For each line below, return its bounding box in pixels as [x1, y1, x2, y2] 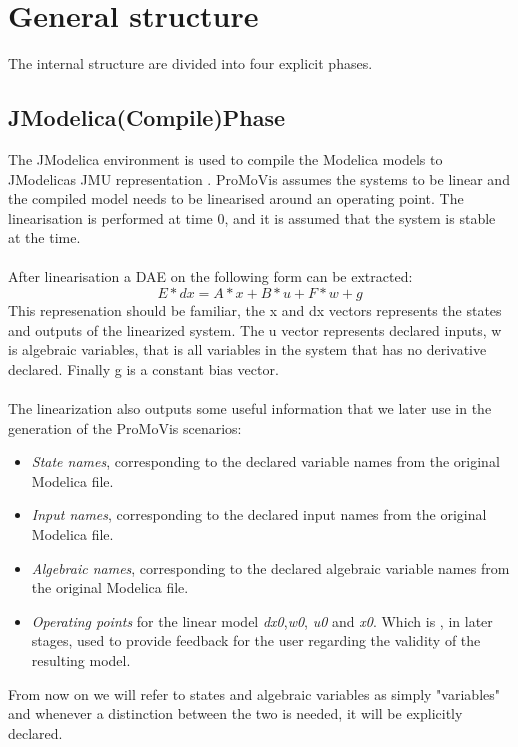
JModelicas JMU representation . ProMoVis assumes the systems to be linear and [8, 168, 510, 189]
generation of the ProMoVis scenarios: [8, 417, 242, 438]
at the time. [8, 227, 81, 248]
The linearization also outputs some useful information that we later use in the [8, 398, 492, 419]
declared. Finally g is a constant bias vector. [8, 358, 279, 379]
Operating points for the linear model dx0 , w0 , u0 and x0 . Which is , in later [31, 610, 493, 631]
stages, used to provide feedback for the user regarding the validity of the [31, 630, 481, 651]
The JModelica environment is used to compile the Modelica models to [8, 148, 443, 169]
